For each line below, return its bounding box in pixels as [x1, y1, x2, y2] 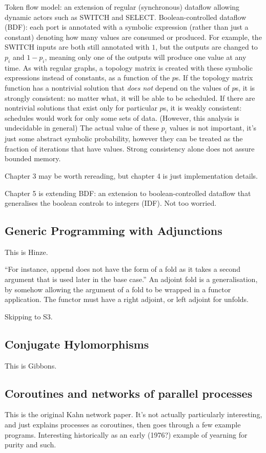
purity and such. [5, 439, 56, 450]
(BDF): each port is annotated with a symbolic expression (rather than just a [5, 21, 249, 32]
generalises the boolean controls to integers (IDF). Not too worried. [5, 198, 217, 208]
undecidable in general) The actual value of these [5, 122, 159, 133]
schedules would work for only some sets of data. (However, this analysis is [5, 112, 239, 123]
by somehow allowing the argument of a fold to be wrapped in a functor [5, 284, 231, 294]
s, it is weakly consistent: [163, 102, 242, 113]
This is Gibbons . [5, 360, 57, 371]
